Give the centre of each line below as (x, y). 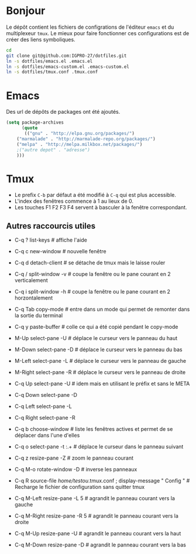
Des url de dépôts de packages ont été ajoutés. (63, 112)
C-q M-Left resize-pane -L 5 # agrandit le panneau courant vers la (95, 498)
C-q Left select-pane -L (43, 406)
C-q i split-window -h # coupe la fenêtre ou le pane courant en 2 (92, 292)
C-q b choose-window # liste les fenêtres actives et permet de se (94, 429)
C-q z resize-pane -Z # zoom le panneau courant (74, 458)
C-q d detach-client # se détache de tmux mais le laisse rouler (90, 263)
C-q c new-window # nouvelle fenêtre (60, 251)
